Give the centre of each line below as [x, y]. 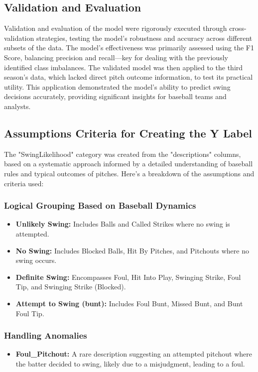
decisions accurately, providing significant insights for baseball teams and [115, 96]
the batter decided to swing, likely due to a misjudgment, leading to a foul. [130, 363]
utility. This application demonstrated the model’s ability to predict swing [117, 86]
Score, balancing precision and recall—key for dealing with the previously [116, 57]
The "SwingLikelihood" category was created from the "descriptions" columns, [123, 154]
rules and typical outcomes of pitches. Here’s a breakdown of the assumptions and [129, 173]
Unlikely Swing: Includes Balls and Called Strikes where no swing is [123, 224]
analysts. [17, 106]
